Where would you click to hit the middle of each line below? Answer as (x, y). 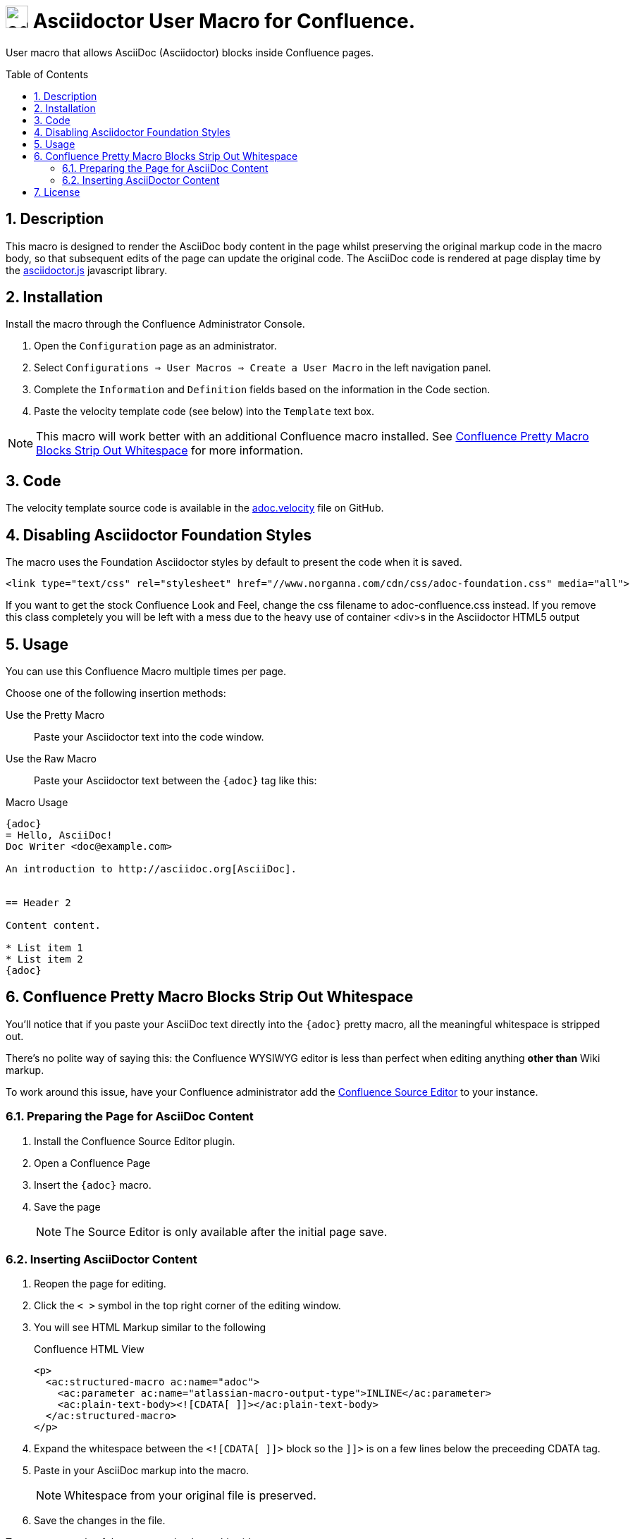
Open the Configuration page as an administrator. (155, 346)
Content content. (53, 925)
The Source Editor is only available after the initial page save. (226, 1231)
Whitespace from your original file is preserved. (190, 1496)
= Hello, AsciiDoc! (59, 835)
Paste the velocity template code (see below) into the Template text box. (204, 412)
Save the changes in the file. (100, 1521)
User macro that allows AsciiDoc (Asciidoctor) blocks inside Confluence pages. (190, 52)
